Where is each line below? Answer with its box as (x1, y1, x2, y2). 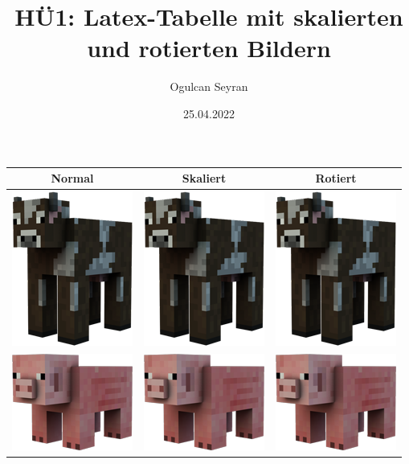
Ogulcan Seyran (170, 78, 248, 95)
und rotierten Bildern (87, 31, 331, 64)
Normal (51, 170, 94, 186)
